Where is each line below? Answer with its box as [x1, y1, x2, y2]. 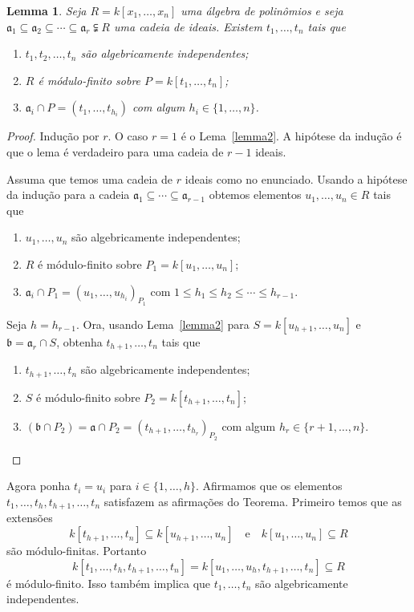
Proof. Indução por [6, 128, 99, 144]
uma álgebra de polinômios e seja [181, 2, 343, 18]
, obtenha [56, 333, 103, 350]
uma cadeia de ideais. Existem [113, 18, 262, 34]
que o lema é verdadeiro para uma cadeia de [6, 143, 224, 160]
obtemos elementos [209, 186, 302, 203]
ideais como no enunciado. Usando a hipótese [185, 170, 408, 187]
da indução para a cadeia [6, 186, 130, 203]
